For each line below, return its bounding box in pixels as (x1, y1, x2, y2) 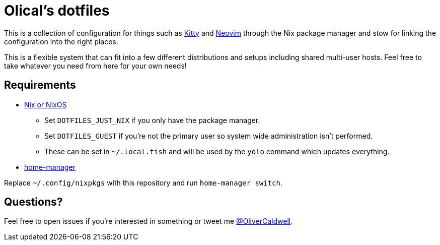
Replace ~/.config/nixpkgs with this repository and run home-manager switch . (4, 178, 283, 187)
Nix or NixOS (24, 100, 67, 109)
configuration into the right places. (4, 37, 118, 46)
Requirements (4, 79, 76, 92)
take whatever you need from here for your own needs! (4, 61, 187, 70)
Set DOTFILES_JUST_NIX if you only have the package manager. (44, 115, 260, 125)
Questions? (4, 196, 63, 209)
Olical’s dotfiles (4, 2, 110, 19)
